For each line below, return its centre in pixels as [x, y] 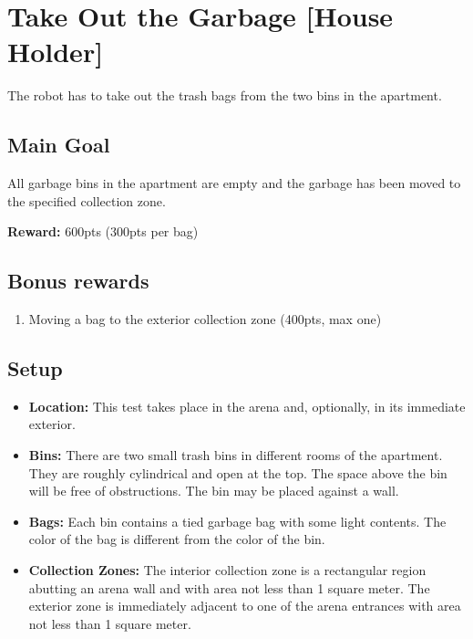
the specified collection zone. [87, 200]
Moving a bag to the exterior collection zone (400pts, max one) [205, 319]
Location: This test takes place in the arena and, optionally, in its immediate [247, 406]
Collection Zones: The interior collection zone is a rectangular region [227, 570]
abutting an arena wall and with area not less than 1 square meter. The [229, 587]
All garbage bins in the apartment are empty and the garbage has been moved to [234, 183]
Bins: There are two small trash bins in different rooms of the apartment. [236, 455]
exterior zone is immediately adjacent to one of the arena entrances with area [245, 606]
